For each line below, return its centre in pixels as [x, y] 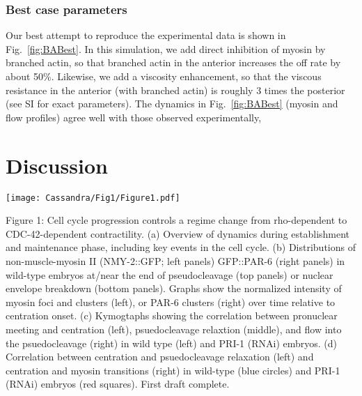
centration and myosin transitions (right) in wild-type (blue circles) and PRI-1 [173, 370]
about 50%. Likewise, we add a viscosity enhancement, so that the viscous [164, 76]
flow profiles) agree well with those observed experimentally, [134, 117]
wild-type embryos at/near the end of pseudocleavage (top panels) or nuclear [170, 274]
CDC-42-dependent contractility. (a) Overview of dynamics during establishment [178, 233]
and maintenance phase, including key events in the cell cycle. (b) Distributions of [181, 247]
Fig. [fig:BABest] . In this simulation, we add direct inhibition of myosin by [166, 48]
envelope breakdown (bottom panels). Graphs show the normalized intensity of [174, 288]
